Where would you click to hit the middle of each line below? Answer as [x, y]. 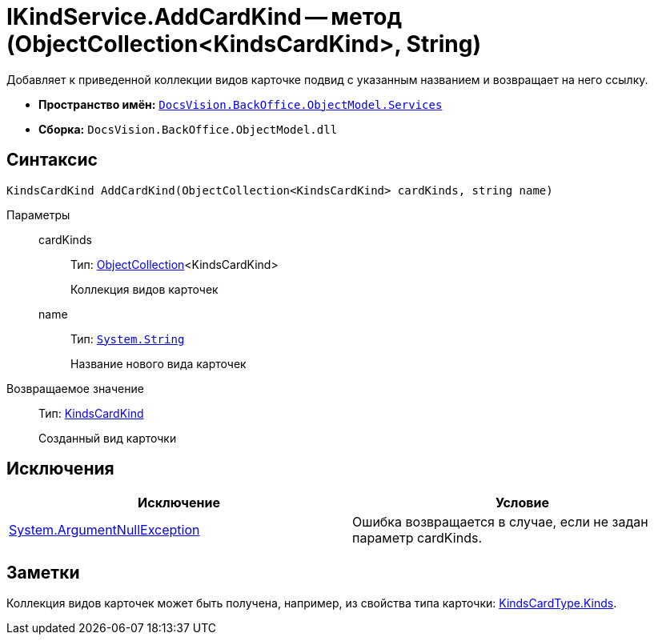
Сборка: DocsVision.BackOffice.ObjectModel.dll [188, 129]
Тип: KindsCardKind [91, 413]
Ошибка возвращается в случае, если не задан [500, 522]
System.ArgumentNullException [104, 530]
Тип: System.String [128, 339]
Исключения [60, 469]
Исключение [179, 503]
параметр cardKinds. [417, 538]
